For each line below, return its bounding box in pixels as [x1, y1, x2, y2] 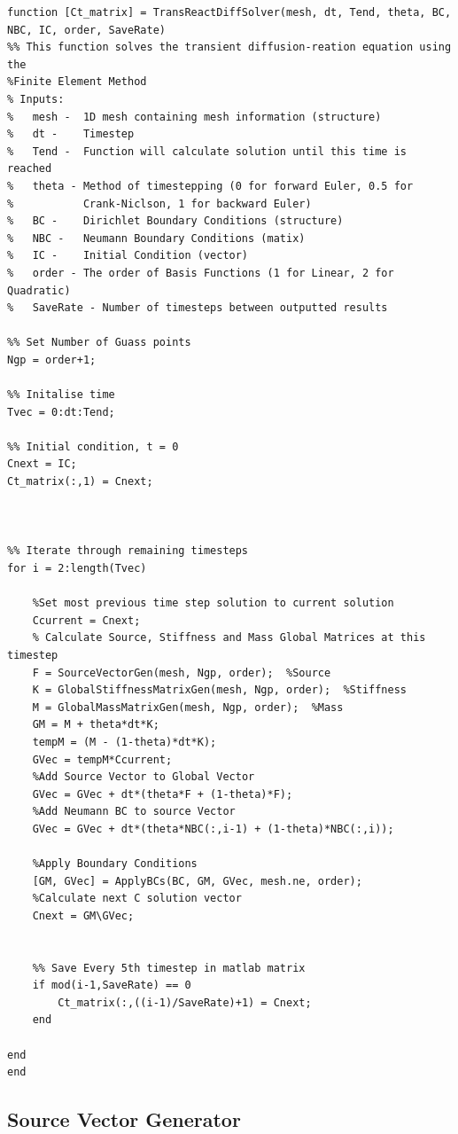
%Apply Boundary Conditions [32, 857, 198, 871]
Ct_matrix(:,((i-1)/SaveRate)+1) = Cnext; [58, 996, 312, 1009]
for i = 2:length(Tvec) [7, 562, 147, 575]
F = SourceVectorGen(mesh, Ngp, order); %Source [32, 666, 331, 679]
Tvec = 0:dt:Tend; [7, 405, 115, 418]
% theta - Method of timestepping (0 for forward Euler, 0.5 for [7, 179, 414, 192]
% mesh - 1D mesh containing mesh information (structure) [7, 110, 382, 123]
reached [7, 162, 52, 176]
